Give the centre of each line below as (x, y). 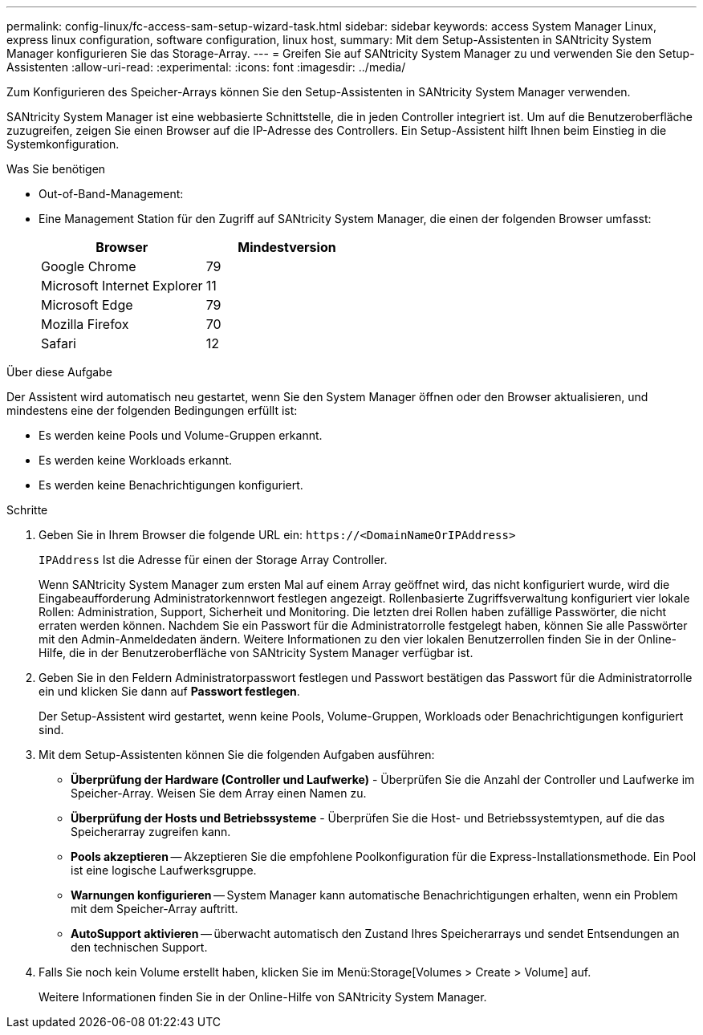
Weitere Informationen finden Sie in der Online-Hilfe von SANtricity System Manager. (263, 997)
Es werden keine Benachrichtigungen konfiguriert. (171, 485)
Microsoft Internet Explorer (122, 286)
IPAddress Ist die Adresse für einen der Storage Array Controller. (213, 560)
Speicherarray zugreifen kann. (151, 832)
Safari (59, 343)
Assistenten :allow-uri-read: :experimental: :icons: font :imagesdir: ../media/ (206, 67)
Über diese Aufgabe (59, 372)
